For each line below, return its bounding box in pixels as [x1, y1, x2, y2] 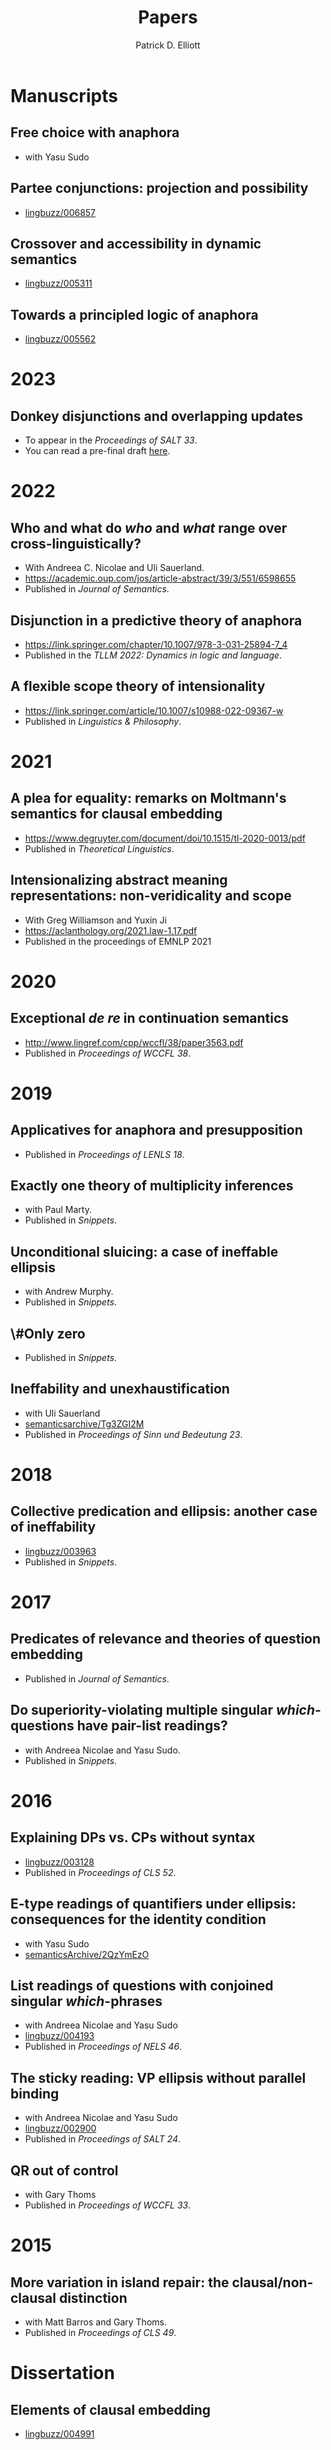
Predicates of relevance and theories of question [10, 1631, 322, 1648]
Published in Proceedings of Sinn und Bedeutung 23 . [24, 1428, 243, 1440]
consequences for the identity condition [10, 1911, 267, 1928]
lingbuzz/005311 [24, 277, 93, 290]
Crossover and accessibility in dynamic [10, 235, 262, 252]
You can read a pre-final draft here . [24, 445, 171, 457]
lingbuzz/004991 [24, 2427, 95, 2440]
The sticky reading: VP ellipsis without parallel [10, 2069, 307, 2086]
